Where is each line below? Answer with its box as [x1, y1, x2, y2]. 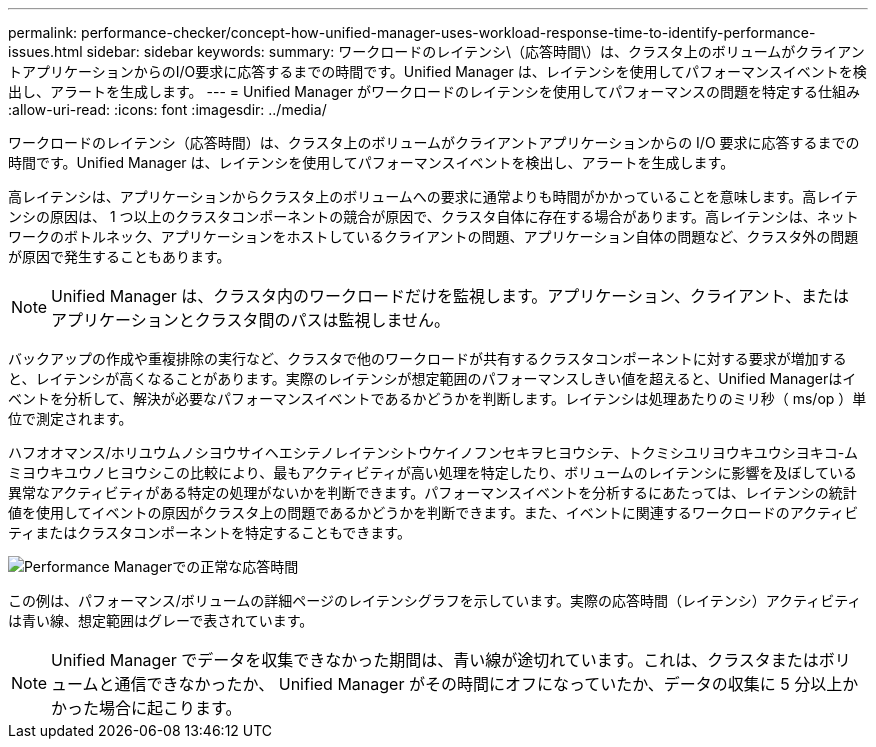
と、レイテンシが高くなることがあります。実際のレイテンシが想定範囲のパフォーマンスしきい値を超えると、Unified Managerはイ [8, 370, 857, 387]
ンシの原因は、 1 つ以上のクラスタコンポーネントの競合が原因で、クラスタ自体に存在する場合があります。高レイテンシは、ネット [8, 208, 859, 225]
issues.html [8, 43, 83, 60]
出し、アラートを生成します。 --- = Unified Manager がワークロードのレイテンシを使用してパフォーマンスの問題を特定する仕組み [8, 83, 860, 100]
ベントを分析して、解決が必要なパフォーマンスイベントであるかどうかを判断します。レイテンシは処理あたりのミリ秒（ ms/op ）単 [8, 390, 867, 407]
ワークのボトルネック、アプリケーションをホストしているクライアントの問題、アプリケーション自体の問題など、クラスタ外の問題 [8, 228, 859, 245]
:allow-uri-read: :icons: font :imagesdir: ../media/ [8, 101, 327, 118]
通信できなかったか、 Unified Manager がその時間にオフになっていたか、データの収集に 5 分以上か [114, 674, 859, 694]
